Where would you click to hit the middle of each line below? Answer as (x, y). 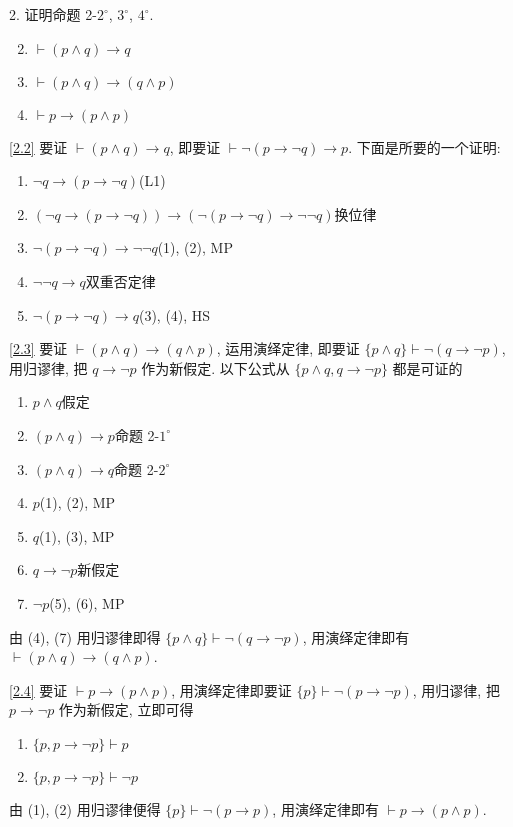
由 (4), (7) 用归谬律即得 (85, 636)
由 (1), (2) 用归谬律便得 (85, 808)
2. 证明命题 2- (53, 14)
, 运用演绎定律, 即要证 (288, 348)
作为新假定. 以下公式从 (215, 367)
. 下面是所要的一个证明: (424, 146)
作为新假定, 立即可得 (126, 709)
